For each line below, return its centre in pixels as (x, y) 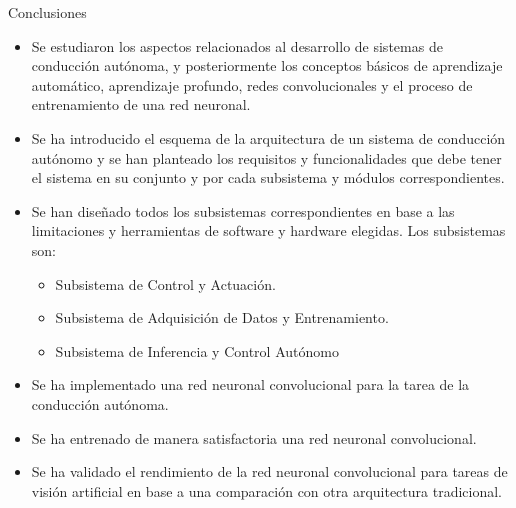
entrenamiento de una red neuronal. (141, 104)
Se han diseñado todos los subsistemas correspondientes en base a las (243, 210)
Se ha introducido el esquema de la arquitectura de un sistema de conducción (268, 137)
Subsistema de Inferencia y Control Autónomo (197, 350)
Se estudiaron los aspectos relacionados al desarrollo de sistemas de (237, 45)
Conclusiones (47, 12)
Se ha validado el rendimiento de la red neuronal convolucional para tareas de (269, 471)
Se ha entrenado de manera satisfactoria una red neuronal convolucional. (254, 437)
